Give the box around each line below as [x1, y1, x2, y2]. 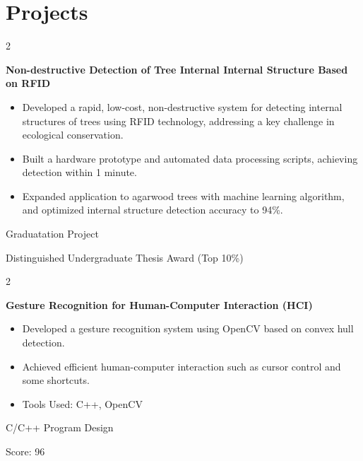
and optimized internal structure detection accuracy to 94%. [22, 202, 283, 217]
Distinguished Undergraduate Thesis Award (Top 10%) [6, 250, 244, 264]
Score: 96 [6, 444, 45, 458]
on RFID [6, 76, 51, 91]
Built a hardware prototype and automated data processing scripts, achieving [22, 151, 358, 165]
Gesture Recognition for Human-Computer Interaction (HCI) [6, 297, 313, 312]
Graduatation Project [6, 226, 99, 241]
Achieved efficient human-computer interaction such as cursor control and [22, 358, 341, 373]
